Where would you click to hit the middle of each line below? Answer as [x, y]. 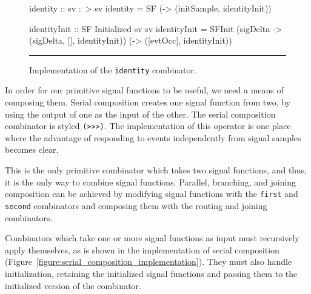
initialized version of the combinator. [73, 285]
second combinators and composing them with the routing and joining [136, 205]
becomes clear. [32, 149]
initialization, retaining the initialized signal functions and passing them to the [151, 273]
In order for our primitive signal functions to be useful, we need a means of [144, 90]
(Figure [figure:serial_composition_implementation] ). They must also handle [149, 262]
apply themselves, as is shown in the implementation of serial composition [142, 249]
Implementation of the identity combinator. [113, 69]
